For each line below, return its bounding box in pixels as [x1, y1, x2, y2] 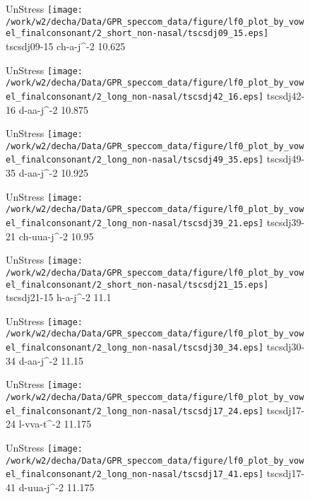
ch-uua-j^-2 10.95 [18, 228, 94, 243]
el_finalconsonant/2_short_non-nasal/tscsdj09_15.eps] [6, 28, 269, 39]
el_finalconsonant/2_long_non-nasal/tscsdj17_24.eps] [6, 406, 264, 416]
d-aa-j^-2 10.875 [18, 102, 89, 117]
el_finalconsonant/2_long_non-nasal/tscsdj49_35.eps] [6, 155, 264, 165]
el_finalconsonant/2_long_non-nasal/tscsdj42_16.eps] [6, 91, 264, 102]
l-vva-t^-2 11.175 [18, 416, 92, 431]
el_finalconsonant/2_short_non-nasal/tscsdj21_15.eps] [6, 279, 269, 290]
